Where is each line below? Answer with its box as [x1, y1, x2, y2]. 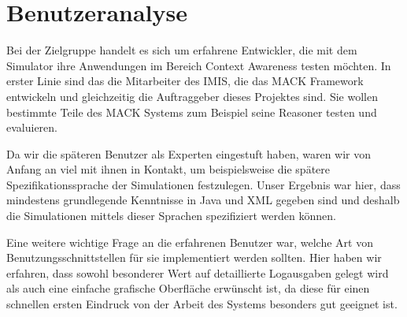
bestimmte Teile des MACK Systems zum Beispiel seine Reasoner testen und [6, 103, 377, 120]
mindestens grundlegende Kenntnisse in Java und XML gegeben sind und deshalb [6, 192, 400, 208]
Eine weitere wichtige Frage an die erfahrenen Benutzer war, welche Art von [6, 233, 373, 250]
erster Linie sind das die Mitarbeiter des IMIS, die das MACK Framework [6, 73, 364, 89]
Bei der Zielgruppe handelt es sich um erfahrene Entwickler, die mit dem [6, 42, 357, 58]
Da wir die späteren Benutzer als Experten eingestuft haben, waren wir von [6, 145, 372, 162]
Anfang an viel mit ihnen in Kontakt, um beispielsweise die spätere [6, 161, 331, 177]
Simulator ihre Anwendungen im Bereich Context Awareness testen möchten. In [6, 57, 391, 73]
